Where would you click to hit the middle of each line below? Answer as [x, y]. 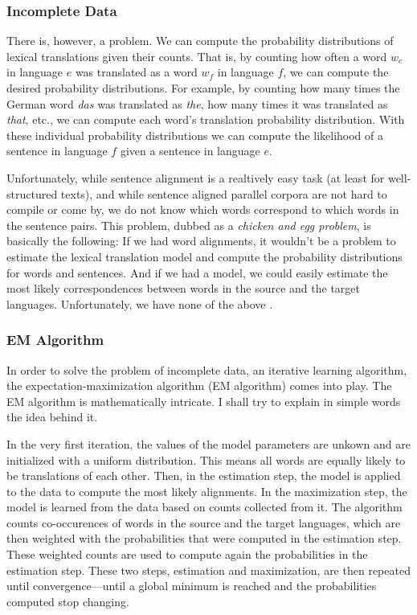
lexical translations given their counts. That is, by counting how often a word [197, 56]
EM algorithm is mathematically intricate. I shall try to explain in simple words [204, 401]
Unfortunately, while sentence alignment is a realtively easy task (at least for [196, 177]
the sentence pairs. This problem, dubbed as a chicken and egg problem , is [189, 225]
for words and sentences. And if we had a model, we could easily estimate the [197, 272]
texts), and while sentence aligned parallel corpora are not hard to [224, 193]
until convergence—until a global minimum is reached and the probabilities [192, 586]
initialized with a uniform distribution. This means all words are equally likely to [206, 459]
